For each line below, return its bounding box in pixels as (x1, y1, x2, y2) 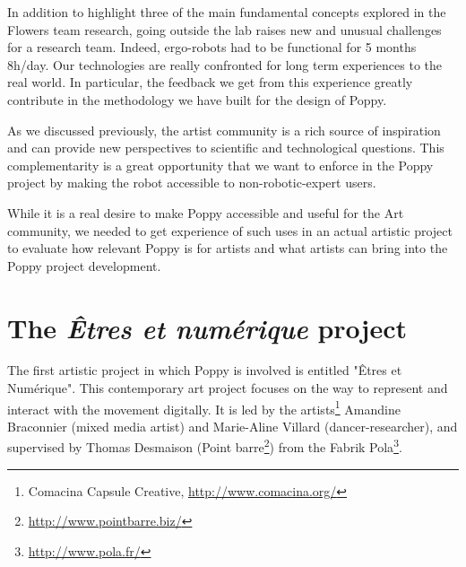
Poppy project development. (7, 256, 161, 275)
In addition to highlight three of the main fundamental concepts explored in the (7, 3, 446, 21)
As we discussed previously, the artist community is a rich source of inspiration (7, 120, 441, 139)
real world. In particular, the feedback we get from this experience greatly (7, 73, 413, 92)
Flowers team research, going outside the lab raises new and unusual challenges (7, 20, 442, 39)
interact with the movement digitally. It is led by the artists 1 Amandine (7, 397, 401, 418)
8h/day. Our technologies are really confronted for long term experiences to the (7, 55, 442, 74)
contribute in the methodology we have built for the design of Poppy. (7, 90, 387, 109)
